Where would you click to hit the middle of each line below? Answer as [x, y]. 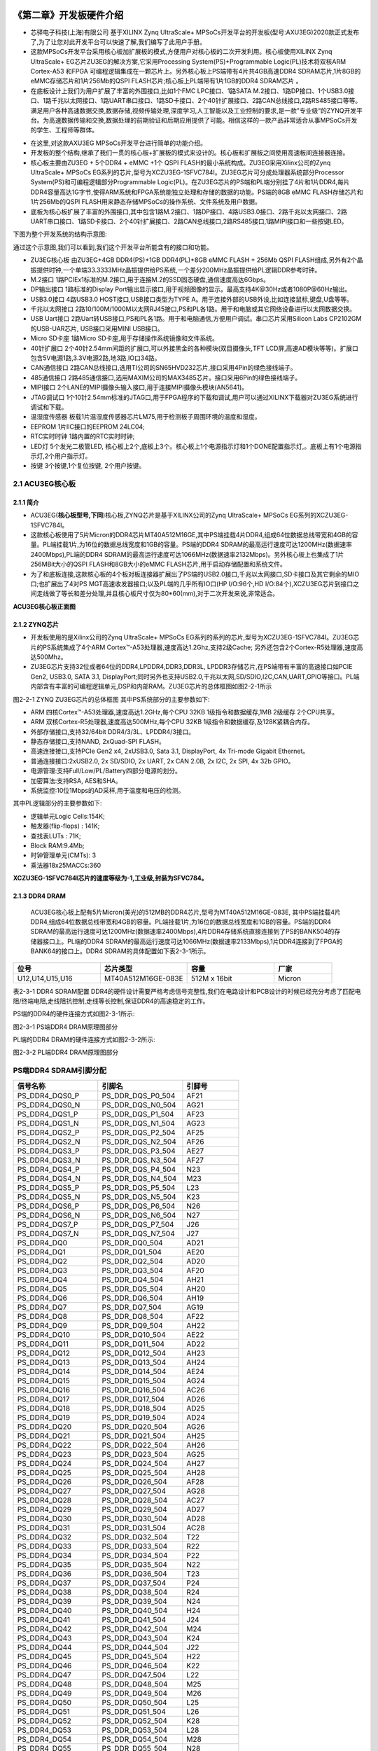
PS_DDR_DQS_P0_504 [139, 1095]
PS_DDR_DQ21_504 [134, 1436]
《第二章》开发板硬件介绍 [68, 15]
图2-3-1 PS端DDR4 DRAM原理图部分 [65, 1027]
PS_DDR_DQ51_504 [134, 1711]
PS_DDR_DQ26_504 [134, 1481]
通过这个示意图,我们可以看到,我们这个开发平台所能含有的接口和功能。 [113, 247]
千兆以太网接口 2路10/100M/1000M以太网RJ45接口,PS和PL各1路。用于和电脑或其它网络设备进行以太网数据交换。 [193, 309]
